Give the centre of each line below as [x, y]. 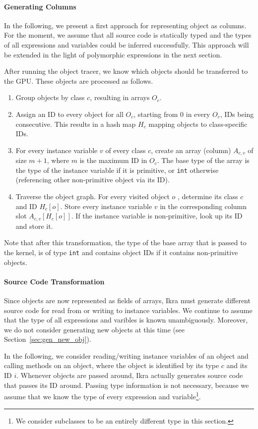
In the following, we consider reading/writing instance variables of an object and [126, 355]
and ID [26, 206]
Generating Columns [40, 6]
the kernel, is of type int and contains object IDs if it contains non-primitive [121, 252]
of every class [126, 150]
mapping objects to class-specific [198, 124]
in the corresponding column [203, 206]
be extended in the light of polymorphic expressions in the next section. [113, 54]
